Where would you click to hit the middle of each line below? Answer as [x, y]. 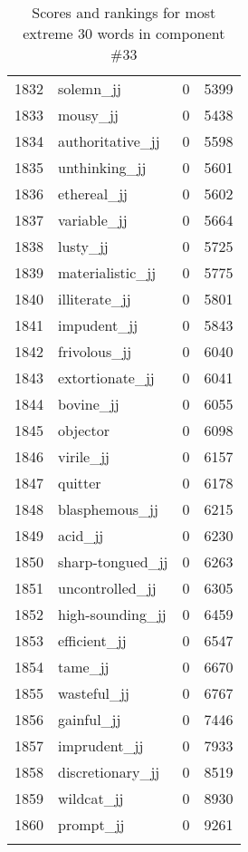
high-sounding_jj [112, 614]
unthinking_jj [102, 167]
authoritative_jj [109, 141]
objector [84, 430]
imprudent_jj [101, 745]
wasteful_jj [94, 693]
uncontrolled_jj [107, 588]
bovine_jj [89, 404]
